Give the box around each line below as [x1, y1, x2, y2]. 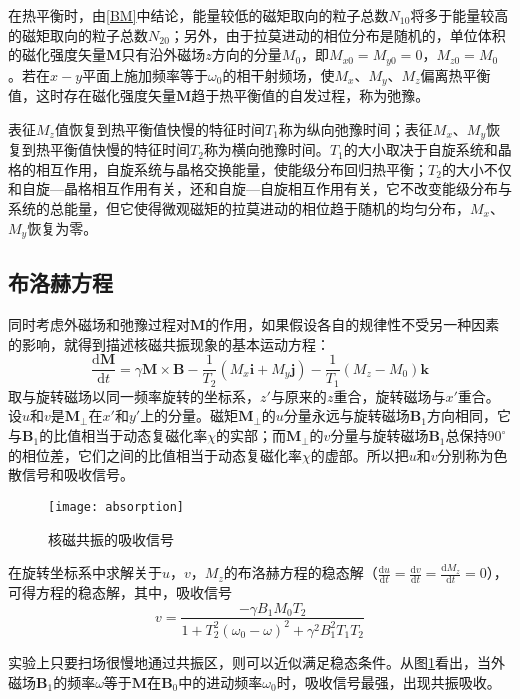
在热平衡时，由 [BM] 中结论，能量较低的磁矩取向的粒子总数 [8, 5, 389, 25]
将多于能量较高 [410, 5, 509, 25]
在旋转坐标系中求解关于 [8, 562, 162, 583]
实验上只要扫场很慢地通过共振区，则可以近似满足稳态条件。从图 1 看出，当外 [8, 651, 505, 672]
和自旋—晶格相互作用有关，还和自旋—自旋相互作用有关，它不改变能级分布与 [8, 178, 512, 199]
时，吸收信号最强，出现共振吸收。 [276, 671, 501, 692]
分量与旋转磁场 [330, 425, 429, 446]
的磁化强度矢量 [8, 44, 106, 65]
